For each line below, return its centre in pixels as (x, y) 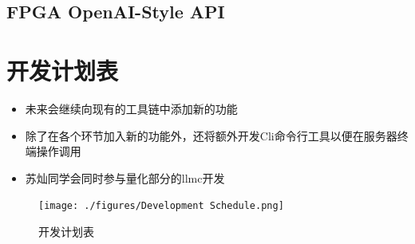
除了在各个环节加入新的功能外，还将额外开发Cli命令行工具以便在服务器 (211, 135)
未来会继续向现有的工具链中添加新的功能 (131, 108)
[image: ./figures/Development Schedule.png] (161, 206)
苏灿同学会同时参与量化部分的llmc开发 (125, 177)
